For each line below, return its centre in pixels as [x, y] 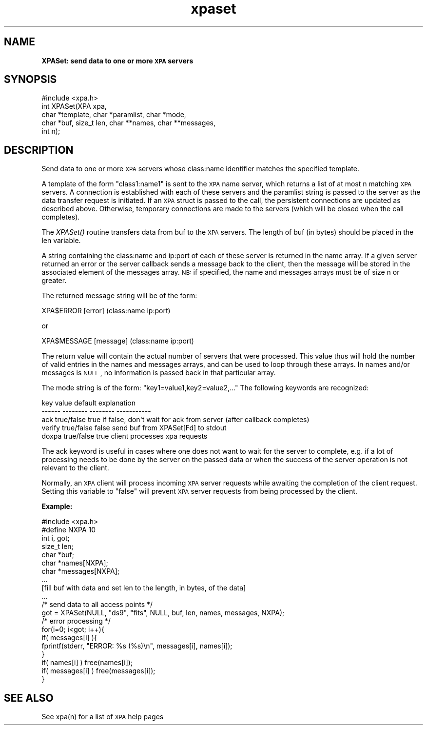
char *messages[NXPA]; [81, 571]
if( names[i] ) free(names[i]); [87, 663]
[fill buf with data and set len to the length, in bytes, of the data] [144, 588]
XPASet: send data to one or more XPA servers [117, 61]
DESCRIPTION [39, 150]
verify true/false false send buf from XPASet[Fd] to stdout [134, 428]
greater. [54, 281]
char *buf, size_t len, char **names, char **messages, [129, 123]
